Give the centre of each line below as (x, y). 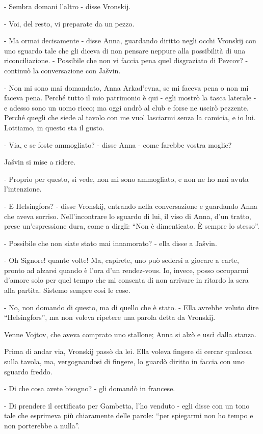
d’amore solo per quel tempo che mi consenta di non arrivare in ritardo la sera (126, 280)
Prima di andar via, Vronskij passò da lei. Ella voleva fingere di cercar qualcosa (128, 351)
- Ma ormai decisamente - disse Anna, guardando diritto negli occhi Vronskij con (130, 40)
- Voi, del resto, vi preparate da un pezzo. (69, 23)
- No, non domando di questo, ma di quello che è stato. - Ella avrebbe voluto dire (131, 307)
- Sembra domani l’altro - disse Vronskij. (68, 6)
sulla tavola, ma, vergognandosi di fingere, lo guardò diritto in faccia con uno (124, 361)
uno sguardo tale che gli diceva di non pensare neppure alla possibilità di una (125, 50)
